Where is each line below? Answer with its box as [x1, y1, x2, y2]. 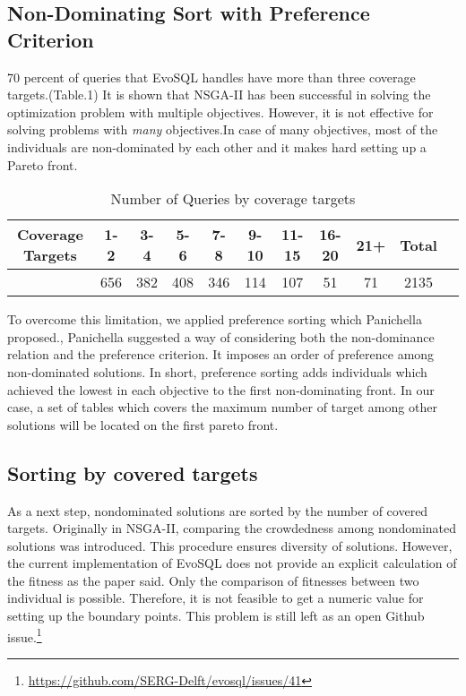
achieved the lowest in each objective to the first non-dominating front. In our [7, 380, 435, 399]
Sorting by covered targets [7, 459, 258, 486]
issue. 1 [7, 624, 42, 646]
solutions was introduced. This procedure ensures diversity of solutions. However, [7, 536, 453, 554]
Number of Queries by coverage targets [110, 188, 356, 210]
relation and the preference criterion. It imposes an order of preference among [7, 345, 435, 364]
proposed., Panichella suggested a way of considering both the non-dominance [7, 327, 435, 346]
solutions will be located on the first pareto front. [7, 415, 279, 434]
